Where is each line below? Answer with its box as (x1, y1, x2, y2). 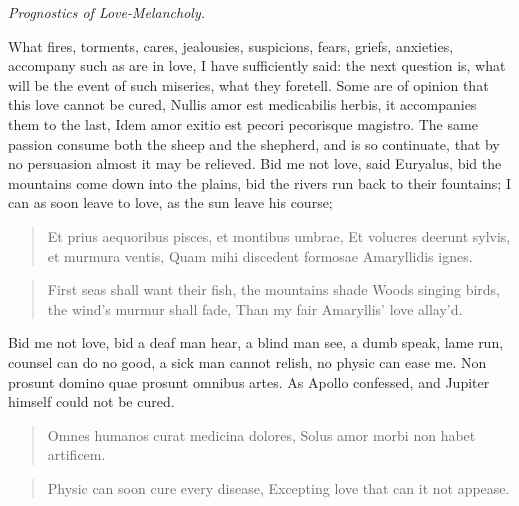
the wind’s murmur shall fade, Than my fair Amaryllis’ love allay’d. (47, 298, 463, 319)
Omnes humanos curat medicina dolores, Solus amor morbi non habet (47, 424, 476, 445)
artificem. (47, 444, 106, 465)
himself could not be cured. (8, 391, 175, 412)
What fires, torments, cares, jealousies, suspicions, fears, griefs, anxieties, (8, 35, 454, 56)
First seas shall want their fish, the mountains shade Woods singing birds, (47, 279, 501, 300)
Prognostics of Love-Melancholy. (8, 2, 206, 22)
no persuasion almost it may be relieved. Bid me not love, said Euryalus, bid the (8, 153, 502, 174)
